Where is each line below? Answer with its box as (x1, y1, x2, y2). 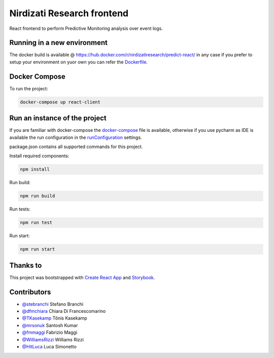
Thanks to (9, 261, 42, 270)
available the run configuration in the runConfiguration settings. (9, 134, 142, 140)
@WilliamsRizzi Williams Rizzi (22, 336, 84, 342)
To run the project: (9, 85, 48, 91)
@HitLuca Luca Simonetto (22, 344, 77, 350)
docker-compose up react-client (20, 99, 101, 105)
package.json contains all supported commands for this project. (9, 144, 143, 150)
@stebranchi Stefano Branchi (22, 301, 84, 307)
